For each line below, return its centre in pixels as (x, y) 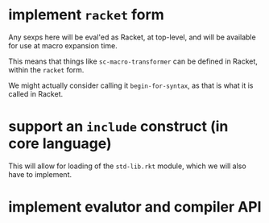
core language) (60, 144)
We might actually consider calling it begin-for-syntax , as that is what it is (131, 85)
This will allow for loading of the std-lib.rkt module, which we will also (128, 166)
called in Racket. (35, 93)
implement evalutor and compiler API (135, 207)
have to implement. (40, 174)
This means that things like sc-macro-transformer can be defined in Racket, (133, 61)
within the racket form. (46, 69)
